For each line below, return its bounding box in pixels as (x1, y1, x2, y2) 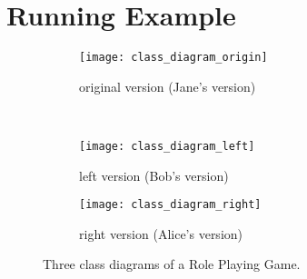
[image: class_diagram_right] (79, 198, 262, 212)
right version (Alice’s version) (79, 224, 243, 243)
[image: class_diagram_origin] (79, 51, 268, 65)
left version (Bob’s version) (79, 165, 229, 184)
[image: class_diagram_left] (79, 139, 255, 153)
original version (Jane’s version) (79, 76, 256, 95)
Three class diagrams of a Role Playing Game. (43, 254, 301, 274)
